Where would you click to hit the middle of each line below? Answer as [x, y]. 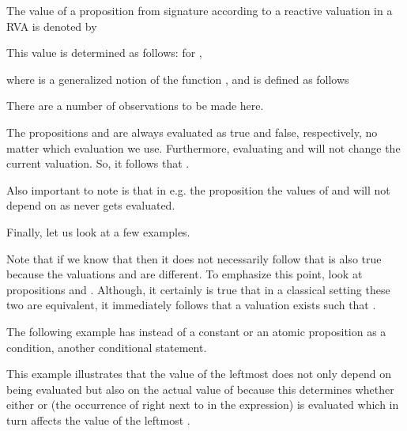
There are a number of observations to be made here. [135, 106]
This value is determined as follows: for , [104, 53]
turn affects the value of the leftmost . [98, 420]
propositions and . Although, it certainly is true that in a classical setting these [198, 289]
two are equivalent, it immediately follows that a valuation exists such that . [191, 305]
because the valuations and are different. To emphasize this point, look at [185, 274]
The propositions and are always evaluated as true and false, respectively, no [192, 132]
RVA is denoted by [52, 26]
